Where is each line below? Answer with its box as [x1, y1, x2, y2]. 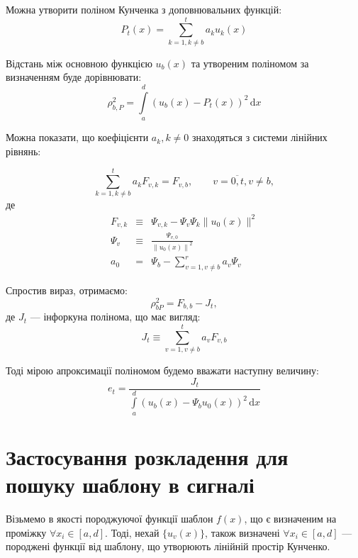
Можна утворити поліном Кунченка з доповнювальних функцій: [6, 2, 282, 16]
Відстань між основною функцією [6, 55, 152, 70]
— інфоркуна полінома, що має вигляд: [30, 309, 201, 324]
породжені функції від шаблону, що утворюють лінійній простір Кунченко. [6, 539, 330, 554]
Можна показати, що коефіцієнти [6, 130, 149, 145]
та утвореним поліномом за [191, 55, 309, 70]
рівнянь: [6, 143, 41, 158]
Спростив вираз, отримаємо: [6, 282, 128, 297]
